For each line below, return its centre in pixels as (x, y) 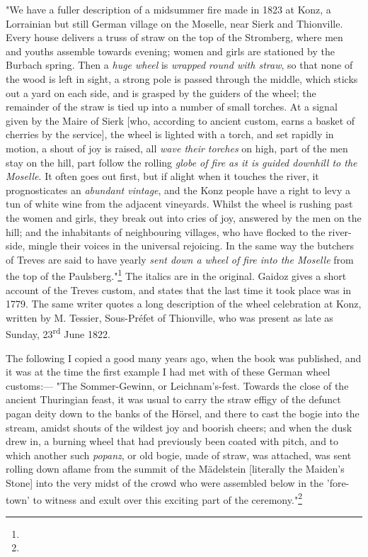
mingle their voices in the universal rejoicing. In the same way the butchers (191, 246)
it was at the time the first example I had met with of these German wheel (168, 372)
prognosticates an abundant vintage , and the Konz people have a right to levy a (178, 190)
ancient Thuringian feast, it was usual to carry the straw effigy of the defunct (173, 399)
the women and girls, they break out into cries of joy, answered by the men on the (184, 217)
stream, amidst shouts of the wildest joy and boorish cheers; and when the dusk (179, 427)
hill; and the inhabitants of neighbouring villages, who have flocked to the (166, 231)
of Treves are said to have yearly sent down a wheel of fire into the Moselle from (180, 259)
